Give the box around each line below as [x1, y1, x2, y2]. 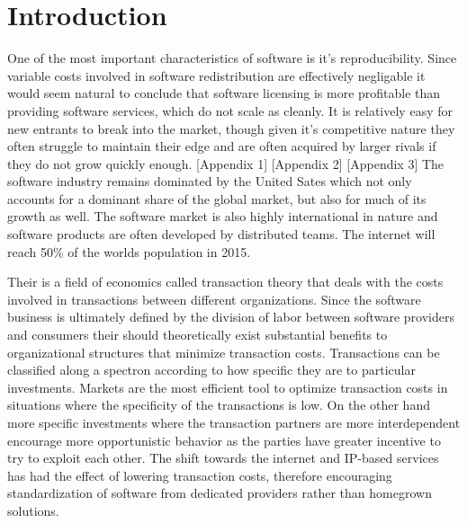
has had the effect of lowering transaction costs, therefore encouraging [7, 465, 392, 484]
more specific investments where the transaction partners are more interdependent [7, 413, 461, 431]
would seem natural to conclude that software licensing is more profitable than [7, 84, 441, 102]
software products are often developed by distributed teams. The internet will [7, 225, 436, 244]
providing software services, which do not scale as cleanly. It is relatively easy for [7, 101, 453, 120]
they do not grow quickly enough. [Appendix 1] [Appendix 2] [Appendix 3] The [7, 154, 445, 173]
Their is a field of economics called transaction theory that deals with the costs [7, 272, 444, 291]
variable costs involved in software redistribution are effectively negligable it [7, 66, 426, 84]
